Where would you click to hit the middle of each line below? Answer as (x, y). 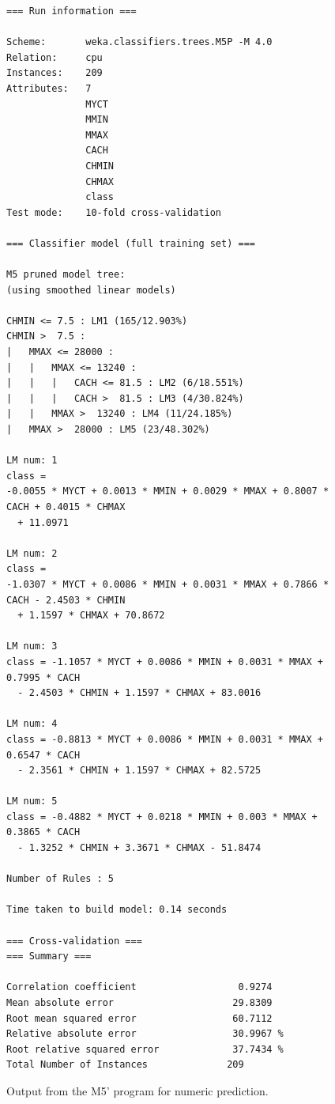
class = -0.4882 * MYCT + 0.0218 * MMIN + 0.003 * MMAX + (162, 817)
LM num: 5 (32, 802)
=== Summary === (49, 957)
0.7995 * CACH (43, 677)
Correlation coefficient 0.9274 (139, 987)
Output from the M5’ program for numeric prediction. (137, 1090)
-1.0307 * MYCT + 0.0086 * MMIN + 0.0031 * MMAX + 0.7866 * (168, 584)
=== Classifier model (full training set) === (131, 243)
